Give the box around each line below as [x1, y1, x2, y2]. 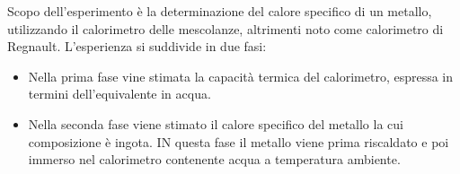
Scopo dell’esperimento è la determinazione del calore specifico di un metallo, [7, 2, 432, 20]
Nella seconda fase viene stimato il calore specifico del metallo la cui [28, 114, 403, 133]
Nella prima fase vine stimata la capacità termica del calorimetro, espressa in [28, 66, 454, 85]
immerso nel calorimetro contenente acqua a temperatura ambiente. [28, 150, 401, 169]
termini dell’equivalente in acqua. [28, 84, 211, 103]
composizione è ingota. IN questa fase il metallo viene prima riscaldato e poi [28, 132, 449, 151]
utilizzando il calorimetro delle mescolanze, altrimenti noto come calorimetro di [7, 19, 444, 38]
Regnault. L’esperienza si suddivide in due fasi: [7, 37, 267, 56]
